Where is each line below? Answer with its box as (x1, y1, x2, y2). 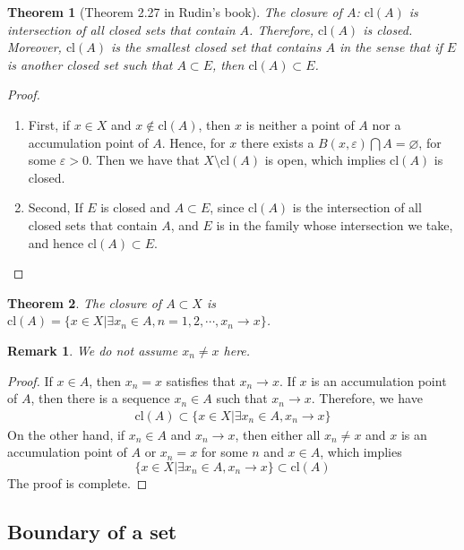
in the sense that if (339, 38, 443, 56)
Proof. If (7, 371, 53, 390)
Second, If (28, 198, 83, 217)
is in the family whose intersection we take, (216, 215, 453, 234)
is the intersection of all (292, 198, 422, 217)
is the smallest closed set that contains (110, 38, 322, 56)
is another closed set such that (7, 55, 173, 73)
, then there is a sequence (30, 389, 170, 408)
